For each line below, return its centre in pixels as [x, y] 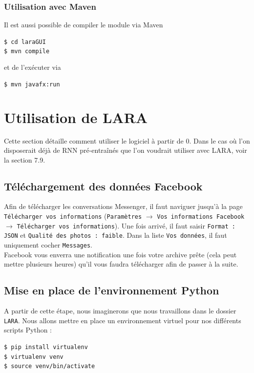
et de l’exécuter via [32, 67]
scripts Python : [28, 330]
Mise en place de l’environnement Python [112, 290]
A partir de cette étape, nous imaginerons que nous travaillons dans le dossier [120, 311]
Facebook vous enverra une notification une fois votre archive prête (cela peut [120, 254]
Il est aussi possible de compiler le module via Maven [84, 25]
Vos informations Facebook [201, 217]
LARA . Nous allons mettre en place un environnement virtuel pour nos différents [123, 320]
